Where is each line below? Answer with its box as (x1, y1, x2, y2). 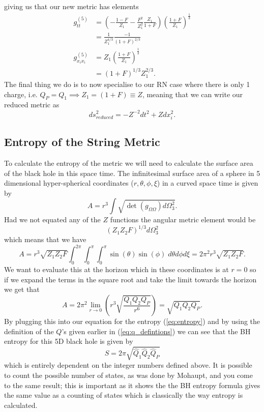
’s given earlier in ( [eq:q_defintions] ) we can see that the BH (62, 326, 251, 336)
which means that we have (4, 234, 86, 245)
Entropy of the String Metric (4, 134, 160, 150)
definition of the (4, 326, 54, 336)
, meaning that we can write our (142, 89, 243, 99)
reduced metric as (4, 99, 60, 110)
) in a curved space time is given (157, 178, 258, 188)
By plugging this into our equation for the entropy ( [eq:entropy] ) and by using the (4, 316, 260, 327)
